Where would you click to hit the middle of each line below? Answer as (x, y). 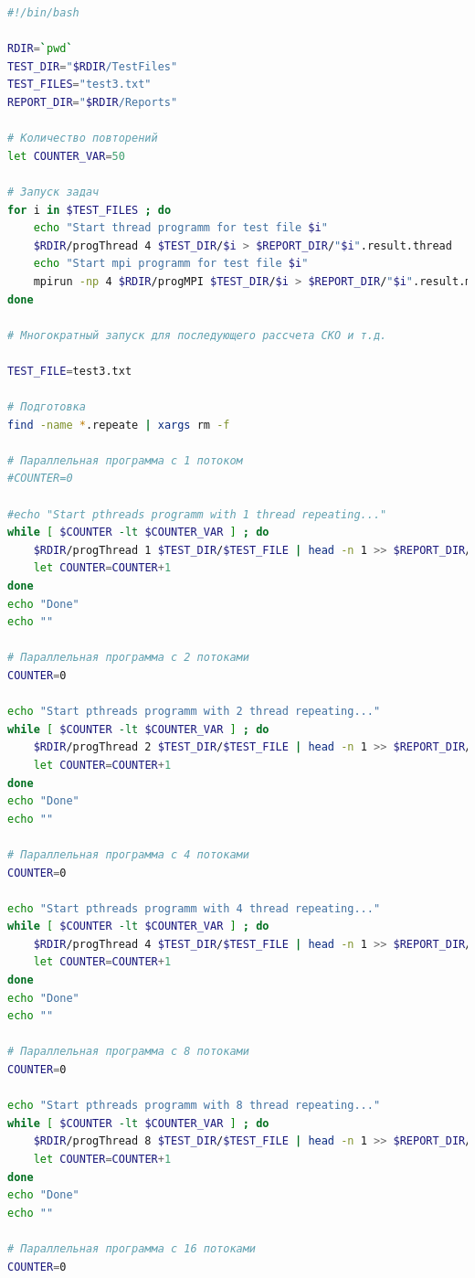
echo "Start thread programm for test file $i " (180, 228)
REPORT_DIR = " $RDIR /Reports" (93, 102)
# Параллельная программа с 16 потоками (132, 1248)
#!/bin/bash (43, 13)
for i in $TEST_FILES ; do (90, 210)
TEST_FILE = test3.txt (70, 371)
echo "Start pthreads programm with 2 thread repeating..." (194, 712)
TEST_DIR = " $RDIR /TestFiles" (93, 66)
